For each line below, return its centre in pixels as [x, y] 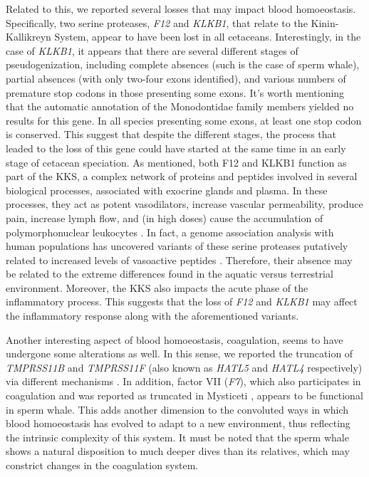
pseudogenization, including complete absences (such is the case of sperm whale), [183, 64]
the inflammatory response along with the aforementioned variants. [152, 316]
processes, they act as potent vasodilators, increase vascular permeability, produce [184, 204]
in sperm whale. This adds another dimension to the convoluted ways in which [177, 409]
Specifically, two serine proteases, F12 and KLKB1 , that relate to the [157, 22]
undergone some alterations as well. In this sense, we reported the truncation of [180, 353]
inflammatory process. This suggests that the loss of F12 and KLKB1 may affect [182, 302]
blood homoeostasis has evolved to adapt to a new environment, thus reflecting [178, 423]
